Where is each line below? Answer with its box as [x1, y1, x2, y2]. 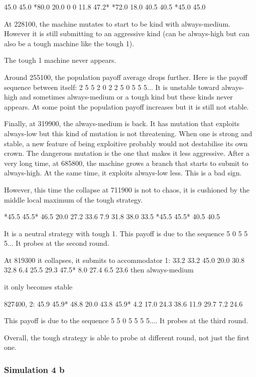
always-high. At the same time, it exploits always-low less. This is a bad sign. [4, 167, 242, 178]
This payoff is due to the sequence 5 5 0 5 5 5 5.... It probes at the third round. [4, 315, 248, 326]
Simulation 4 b [4, 363, 65, 375]
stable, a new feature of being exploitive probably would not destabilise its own [4, 138, 248, 148]
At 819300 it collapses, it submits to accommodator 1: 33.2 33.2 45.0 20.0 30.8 [4, 254, 245, 265]
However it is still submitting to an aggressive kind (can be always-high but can [4, 28, 249, 39]
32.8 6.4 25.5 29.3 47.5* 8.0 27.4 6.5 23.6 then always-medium [4, 264, 194, 275]
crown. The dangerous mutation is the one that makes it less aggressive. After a [4, 148, 250, 158]
